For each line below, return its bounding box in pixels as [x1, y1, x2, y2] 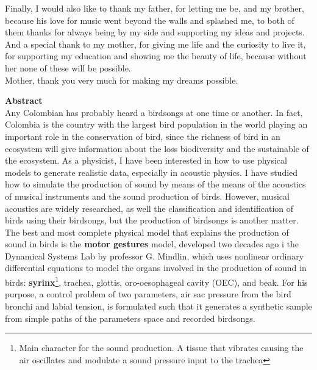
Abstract [5, 94, 43, 107]
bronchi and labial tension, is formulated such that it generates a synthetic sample [5, 299, 312, 312]
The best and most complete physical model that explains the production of [5, 225, 289, 238]
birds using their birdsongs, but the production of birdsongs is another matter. [5, 214, 299, 227]
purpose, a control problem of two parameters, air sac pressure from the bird [5, 288, 291, 300]
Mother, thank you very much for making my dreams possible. [5, 73, 238, 86]
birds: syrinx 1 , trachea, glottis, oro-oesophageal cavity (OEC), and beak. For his [5, 274, 308, 288]
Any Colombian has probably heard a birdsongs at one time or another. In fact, [5, 106, 303, 118]
